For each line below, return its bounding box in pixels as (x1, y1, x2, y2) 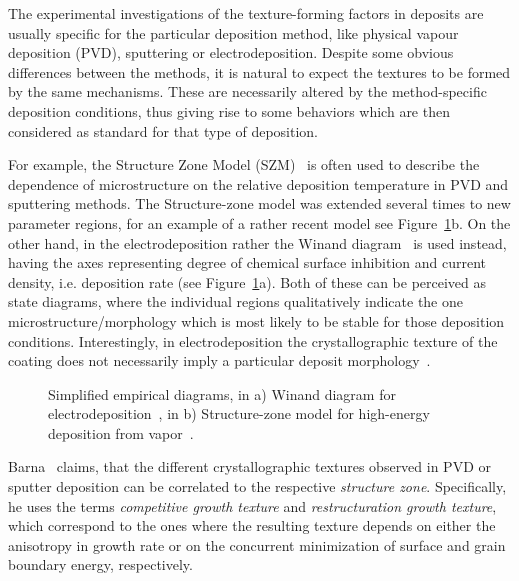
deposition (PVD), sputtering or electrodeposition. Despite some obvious (8, 42, 454, 63)
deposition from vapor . (48, 422, 194, 443)
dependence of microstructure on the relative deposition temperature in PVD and (8, 173, 509, 194)
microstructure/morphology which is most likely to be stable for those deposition (8, 310, 505, 331)
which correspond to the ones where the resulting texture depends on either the (8, 515, 496, 536)
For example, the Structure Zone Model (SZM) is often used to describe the (8, 154, 480, 175)
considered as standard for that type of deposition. (8, 120, 319, 141)
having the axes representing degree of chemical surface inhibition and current (8, 252, 487, 273)
